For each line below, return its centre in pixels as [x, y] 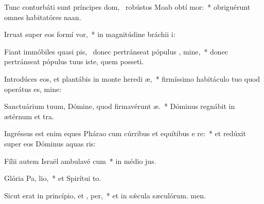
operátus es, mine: [33, 89]
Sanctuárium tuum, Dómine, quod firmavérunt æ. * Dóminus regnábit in [120, 106]
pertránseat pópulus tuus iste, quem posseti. [74, 61]
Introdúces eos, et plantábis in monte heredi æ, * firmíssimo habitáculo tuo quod [132, 78]
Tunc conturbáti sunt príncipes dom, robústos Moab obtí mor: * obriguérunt [127, 7]
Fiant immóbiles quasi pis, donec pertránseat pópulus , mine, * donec [116, 51]
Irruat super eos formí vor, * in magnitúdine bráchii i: [90, 34]
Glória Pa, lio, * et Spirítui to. [53, 178]
